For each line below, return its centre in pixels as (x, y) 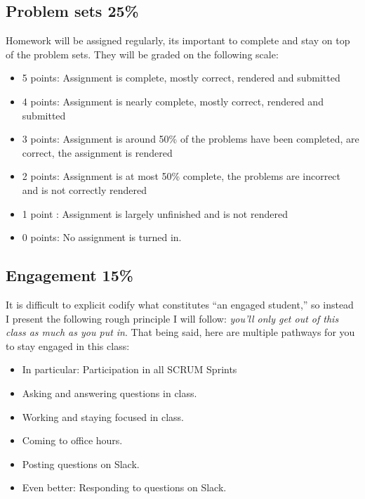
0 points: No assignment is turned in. (102, 237)
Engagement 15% (69, 275)
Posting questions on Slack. (81, 464)
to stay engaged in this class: (68, 345)
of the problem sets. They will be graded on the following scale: (142, 54)
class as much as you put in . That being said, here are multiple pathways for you (180, 332)
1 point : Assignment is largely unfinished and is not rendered (155, 213)
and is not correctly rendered (84, 189)
